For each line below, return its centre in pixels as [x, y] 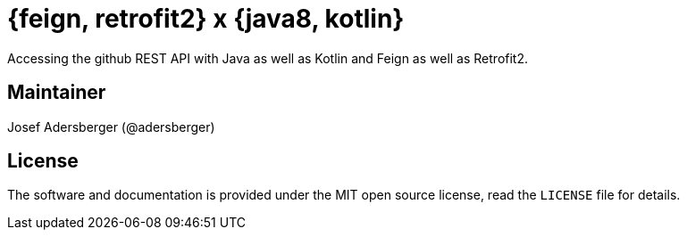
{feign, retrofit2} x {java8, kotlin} [206, 19]
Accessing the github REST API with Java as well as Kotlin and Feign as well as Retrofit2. [268, 58]
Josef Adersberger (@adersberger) [111, 127]
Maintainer [57, 93]
